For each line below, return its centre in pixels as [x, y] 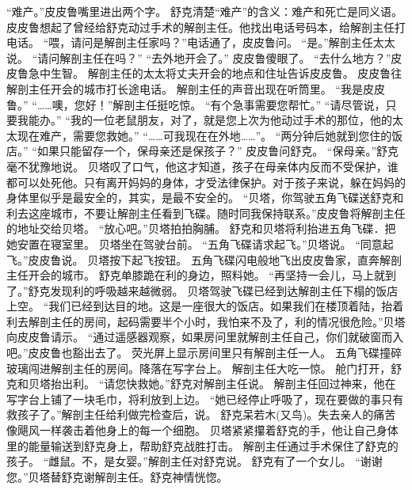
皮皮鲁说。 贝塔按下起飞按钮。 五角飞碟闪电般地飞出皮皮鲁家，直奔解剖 [215, 259]
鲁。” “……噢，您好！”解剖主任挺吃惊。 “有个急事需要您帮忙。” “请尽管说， [196, 104]
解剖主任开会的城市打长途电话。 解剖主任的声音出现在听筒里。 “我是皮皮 [196, 88]
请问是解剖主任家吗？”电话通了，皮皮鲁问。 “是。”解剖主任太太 [233, 42]
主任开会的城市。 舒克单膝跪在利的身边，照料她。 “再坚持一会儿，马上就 [196, 275]
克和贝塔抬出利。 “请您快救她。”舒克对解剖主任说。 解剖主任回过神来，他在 [201, 384]
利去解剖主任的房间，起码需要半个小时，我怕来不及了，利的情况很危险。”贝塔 [206, 321]
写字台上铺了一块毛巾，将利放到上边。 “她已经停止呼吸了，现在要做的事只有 [205, 399]
